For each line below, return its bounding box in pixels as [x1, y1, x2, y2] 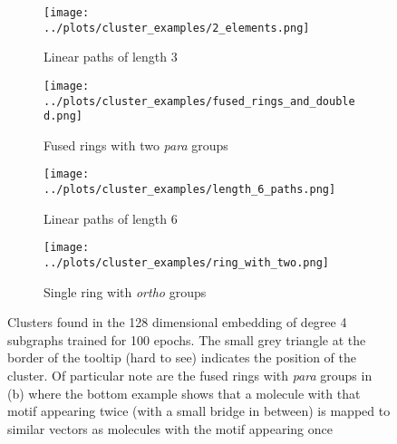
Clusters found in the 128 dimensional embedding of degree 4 [7, 313, 347, 332]
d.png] [44, 110, 82, 123]
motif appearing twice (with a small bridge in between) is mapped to [7, 401, 391, 420]
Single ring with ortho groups [44, 282, 207, 301]
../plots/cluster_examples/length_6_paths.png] [44, 183, 336, 197]
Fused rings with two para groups [44, 135, 228, 154]
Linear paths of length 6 [44, 208, 178, 227]
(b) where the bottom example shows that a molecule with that [7, 383, 361, 402]
